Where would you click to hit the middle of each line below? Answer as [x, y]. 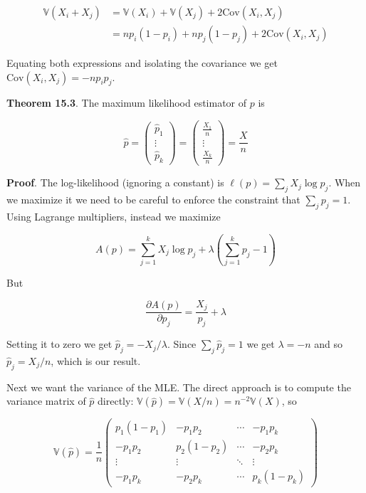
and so [328, 344]
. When [345, 182]
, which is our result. [96, 360]
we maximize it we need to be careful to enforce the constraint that [153, 200]
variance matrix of [46, 401]
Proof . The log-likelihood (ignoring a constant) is [115, 182]
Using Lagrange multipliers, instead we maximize [114, 216]
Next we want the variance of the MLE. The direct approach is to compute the [179, 387]
